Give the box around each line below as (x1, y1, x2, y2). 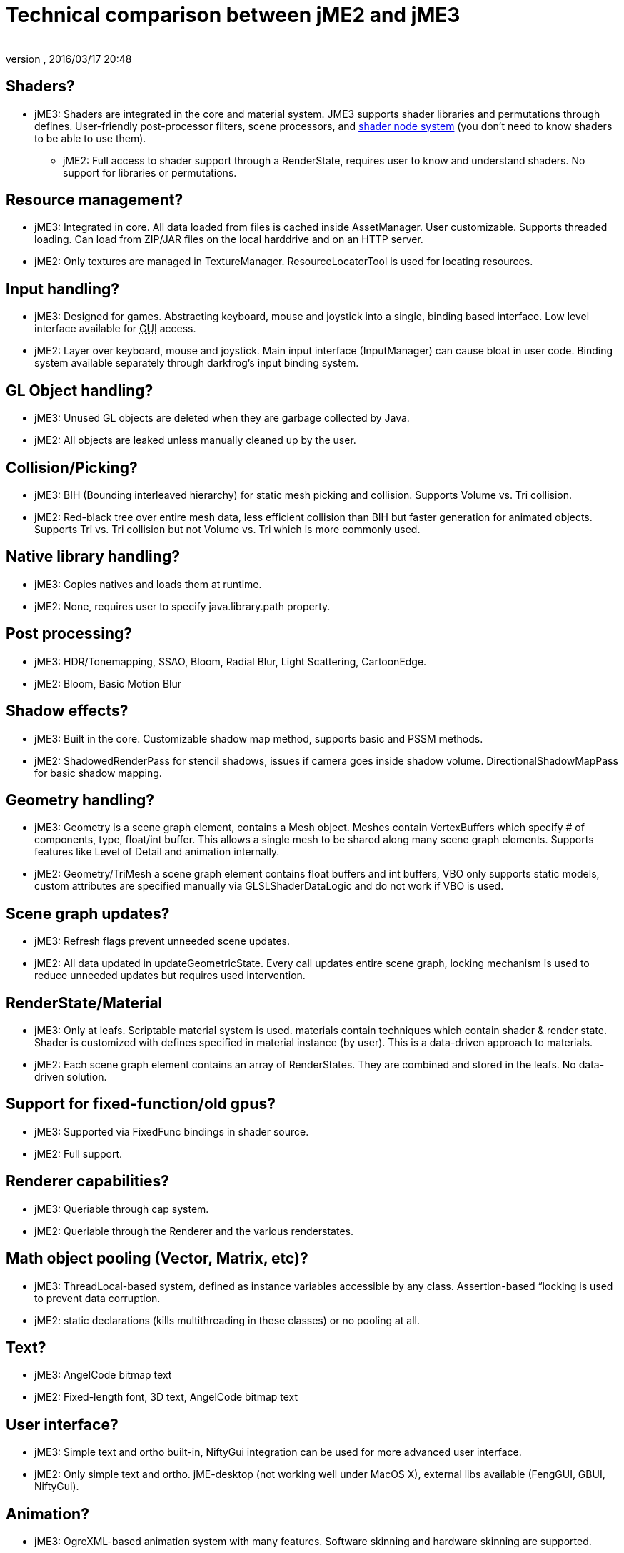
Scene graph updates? (6, 904, 170, 923)
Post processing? (6, 625, 133, 643)
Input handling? (6, 279, 119, 298)
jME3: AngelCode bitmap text (34, 1369, 172, 1381)
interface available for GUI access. (34, 322, 196, 335)
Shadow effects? (6, 702, 129, 720)
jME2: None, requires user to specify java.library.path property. (34, 600, 331, 612)
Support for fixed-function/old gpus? (6, 1095, 276, 1113)
